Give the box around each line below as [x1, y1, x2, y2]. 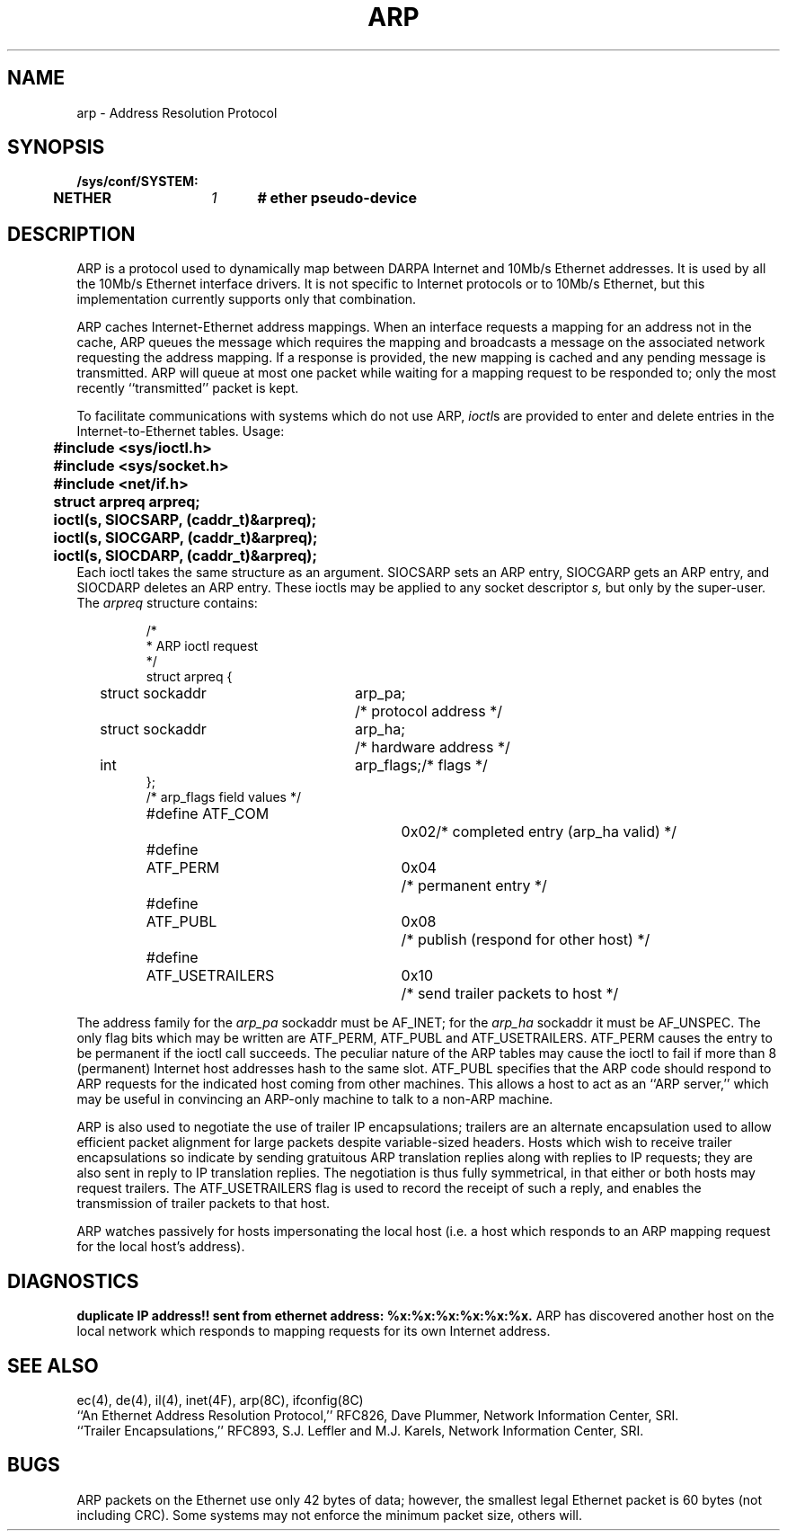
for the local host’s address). [76, 1239, 245, 1255]
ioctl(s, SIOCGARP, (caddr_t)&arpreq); [53, 529, 318, 547]
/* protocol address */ [354, 702, 503, 721]
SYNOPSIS [7, 136, 105, 159]
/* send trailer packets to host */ [401, 984, 619, 1003]
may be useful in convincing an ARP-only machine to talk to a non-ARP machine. [76, 1091, 553, 1107]
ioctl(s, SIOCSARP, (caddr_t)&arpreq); [53, 511, 317, 529]
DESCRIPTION [7, 222, 136, 245]
